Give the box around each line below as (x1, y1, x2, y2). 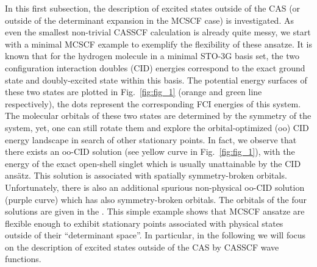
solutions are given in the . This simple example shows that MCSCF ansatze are (5, 205, 305, 218)
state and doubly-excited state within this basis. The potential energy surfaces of (5, 73, 307, 86)
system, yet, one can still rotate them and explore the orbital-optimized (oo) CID (5, 121, 309, 133)
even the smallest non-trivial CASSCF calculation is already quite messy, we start (5, 26, 311, 38)
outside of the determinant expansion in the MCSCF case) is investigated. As (5, 13, 294, 26)
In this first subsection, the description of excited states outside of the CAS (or (5, 2, 301, 14)
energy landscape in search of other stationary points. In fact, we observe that (5, 133, 297, 146)
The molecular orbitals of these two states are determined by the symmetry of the (5, 109, 312, 122)
